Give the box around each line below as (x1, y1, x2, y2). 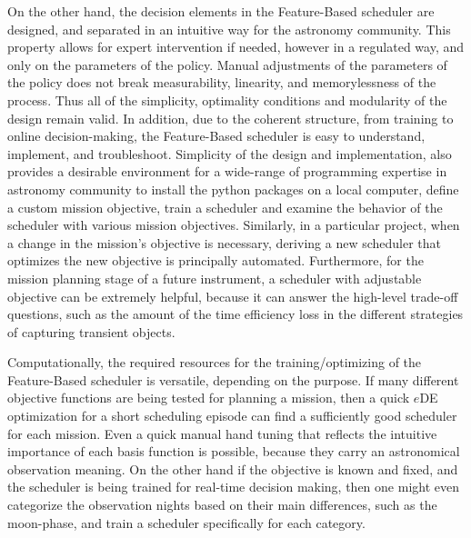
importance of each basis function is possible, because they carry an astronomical (7, 442, 460, 461)
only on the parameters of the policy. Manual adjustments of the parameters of (7, 55, 447, 74)
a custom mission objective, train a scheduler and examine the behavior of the (7, 197, 443, 216)
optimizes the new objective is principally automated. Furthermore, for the (7, 251, 424, 270)
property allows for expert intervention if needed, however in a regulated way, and (7, 37, 465, 56)
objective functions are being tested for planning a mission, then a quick (7, 388, 410, 407)
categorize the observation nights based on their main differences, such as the (7, 495, 437, 514)
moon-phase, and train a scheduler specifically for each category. (7, 513, 366, 532)
